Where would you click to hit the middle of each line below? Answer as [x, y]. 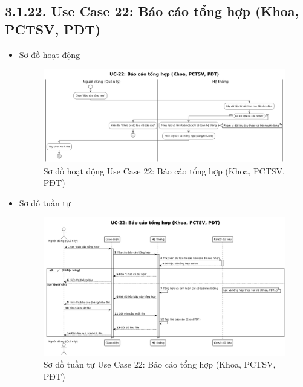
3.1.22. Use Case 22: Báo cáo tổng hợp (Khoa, [152, 11]
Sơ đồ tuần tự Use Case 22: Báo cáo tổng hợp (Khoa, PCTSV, [159, 364]
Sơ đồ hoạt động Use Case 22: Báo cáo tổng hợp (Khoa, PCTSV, [164, 171]
